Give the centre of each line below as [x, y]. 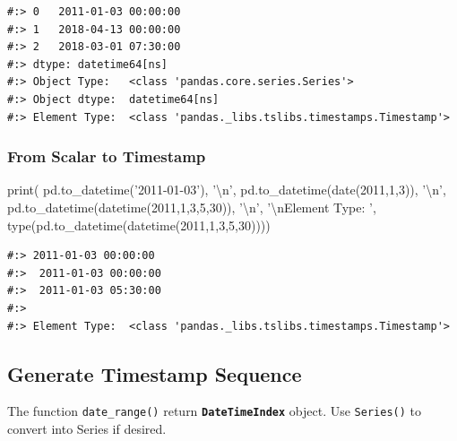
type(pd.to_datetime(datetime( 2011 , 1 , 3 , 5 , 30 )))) [139, 225]
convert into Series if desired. [87, 428]
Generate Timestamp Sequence [155, 373]
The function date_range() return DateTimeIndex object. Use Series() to [214, 411]
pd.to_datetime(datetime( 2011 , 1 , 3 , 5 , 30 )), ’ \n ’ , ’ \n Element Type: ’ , [192, 207]
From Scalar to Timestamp [107, 156]
